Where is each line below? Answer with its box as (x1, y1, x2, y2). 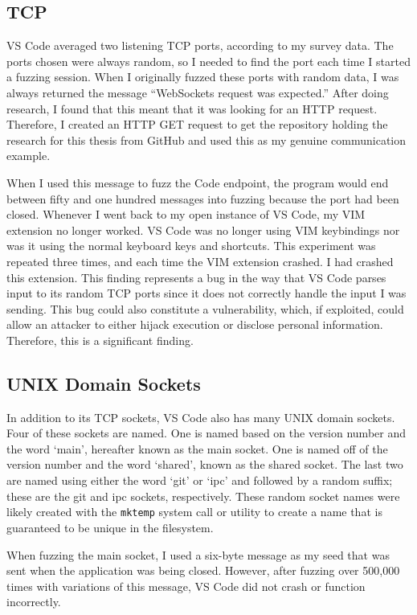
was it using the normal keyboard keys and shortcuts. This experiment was (6, 237, 376, 254)
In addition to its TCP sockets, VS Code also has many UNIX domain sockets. (6, 408, 395, 425)
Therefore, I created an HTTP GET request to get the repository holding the (6, 116, 388, 133)
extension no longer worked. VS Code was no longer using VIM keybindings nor (6, 221, 400, 238)
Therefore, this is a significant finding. (6, 331, 194, 348)
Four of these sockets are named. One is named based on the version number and (6, 424, 406, 441)
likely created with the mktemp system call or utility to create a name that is (6, 503, 382, 520)
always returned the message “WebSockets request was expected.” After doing (6, 84, 389, 100)
